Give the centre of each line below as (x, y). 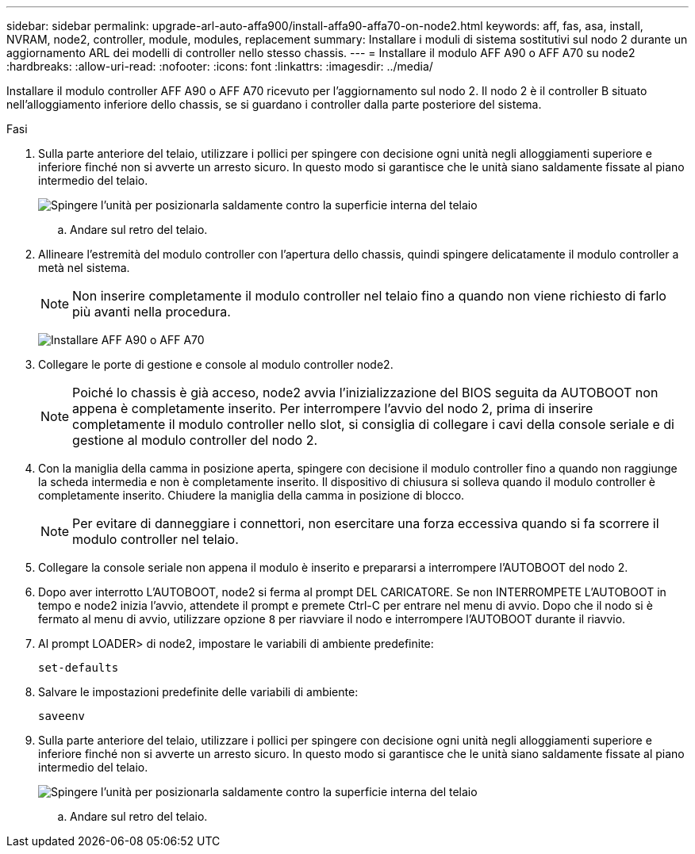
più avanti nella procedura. (152, 312)
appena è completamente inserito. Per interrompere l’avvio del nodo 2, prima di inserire (333, 408)
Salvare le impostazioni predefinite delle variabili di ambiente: (198, 692)
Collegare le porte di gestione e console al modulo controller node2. (216, 364)
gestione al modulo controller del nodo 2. (195, 440)
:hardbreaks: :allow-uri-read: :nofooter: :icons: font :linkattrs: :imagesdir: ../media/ (220, 66)
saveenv (62, 716)
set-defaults (79, 668)
